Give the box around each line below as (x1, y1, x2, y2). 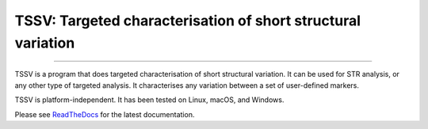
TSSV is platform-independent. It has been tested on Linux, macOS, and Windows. (14, 95, 285, 104)
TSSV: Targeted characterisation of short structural (14, 12, 361, 29)
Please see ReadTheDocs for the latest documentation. (14, 109, 195, 119)
